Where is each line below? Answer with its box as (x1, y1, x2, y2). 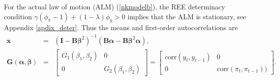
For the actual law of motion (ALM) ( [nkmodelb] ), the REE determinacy (4, 1, 225, 11)
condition (4, 11, 32, 21)
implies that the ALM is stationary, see (127, 11, 246, 21)
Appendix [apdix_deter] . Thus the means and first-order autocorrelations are (4, 22, 238, 33)
